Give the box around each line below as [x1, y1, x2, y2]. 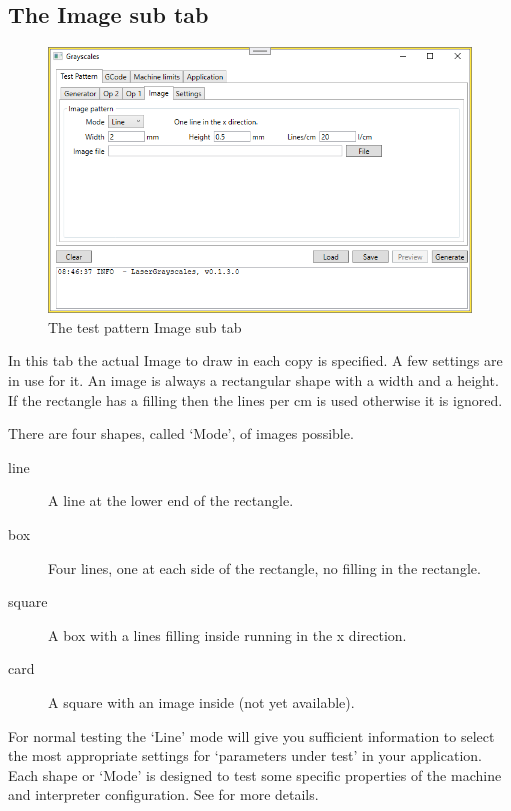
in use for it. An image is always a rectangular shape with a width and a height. [8, 370, 499, 391]
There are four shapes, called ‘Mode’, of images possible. [8, 423, 354, 444]
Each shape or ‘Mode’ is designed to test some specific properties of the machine [8, 764, 502, 785]
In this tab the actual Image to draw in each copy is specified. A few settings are [8, 350, 503, 371]
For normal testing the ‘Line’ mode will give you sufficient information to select [8, 725, 495, 746]
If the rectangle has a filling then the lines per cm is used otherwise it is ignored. [8, 389, 503, 410]
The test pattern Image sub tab [48, 316, 242, 337]
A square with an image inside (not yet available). [48, 691, 355, 712]
